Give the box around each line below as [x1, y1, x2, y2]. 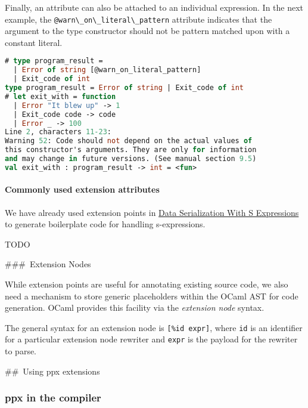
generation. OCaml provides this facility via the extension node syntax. [5, 301, 265, 314]
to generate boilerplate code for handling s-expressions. [5, 218, 206, 230]
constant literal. [5, 36, 63, 48]
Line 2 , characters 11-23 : [5, 128, 112, 137]
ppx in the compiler [5, 390, 101, 405]
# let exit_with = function [5, 92, 116, 101]
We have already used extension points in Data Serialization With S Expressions [5, 206, 299, 218]
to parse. [5, 345, 37, 357]
